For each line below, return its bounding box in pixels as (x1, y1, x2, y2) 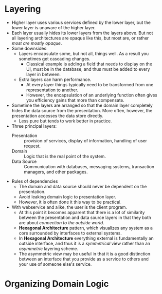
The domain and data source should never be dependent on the (18, 183, 147, 189)
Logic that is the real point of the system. (23, 153, 106, 159)
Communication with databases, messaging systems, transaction (23, 163, 155, 169)
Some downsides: (11, 45, 48, 51)
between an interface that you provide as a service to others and (18, 256, 149, 262)
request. (23, 143, 41, 149)
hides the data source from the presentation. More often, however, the (11, 107, 153, 113)
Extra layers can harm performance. (18, 77, 91, 82)
